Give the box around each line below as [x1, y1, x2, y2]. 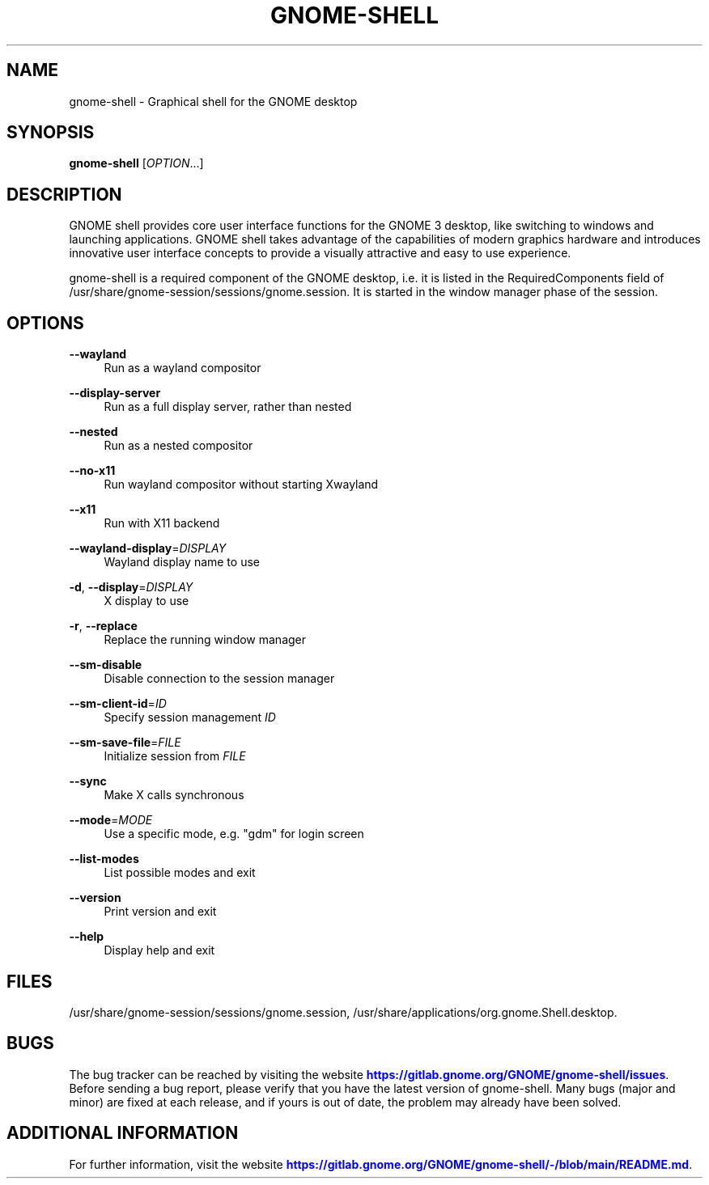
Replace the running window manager [104, 633, 307, 647]
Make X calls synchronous [104, 788, 244, 802]
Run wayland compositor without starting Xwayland [104, 477, 379, 492]
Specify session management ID [104, 710, 276, 725]
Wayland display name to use [104, 555, 260, 569]
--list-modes [69, 852, 139, 866]
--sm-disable [69, 658, 142, 672]
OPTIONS [6, 312, 84, 333]
